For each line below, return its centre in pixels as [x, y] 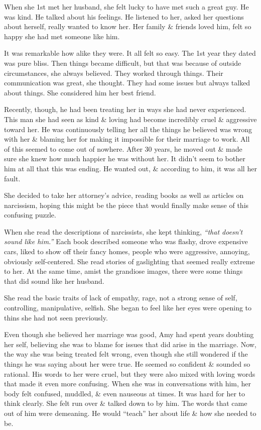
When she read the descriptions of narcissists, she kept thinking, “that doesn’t [123, 231]
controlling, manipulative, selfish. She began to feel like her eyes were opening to [128, 308]
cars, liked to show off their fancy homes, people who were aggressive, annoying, [127, 251]
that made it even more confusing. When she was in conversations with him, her [128, 384]
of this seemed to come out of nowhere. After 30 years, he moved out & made [123, 148]
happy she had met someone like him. [62, 36]
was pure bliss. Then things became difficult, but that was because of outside [123, 63]
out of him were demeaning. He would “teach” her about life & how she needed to [130, 413]
